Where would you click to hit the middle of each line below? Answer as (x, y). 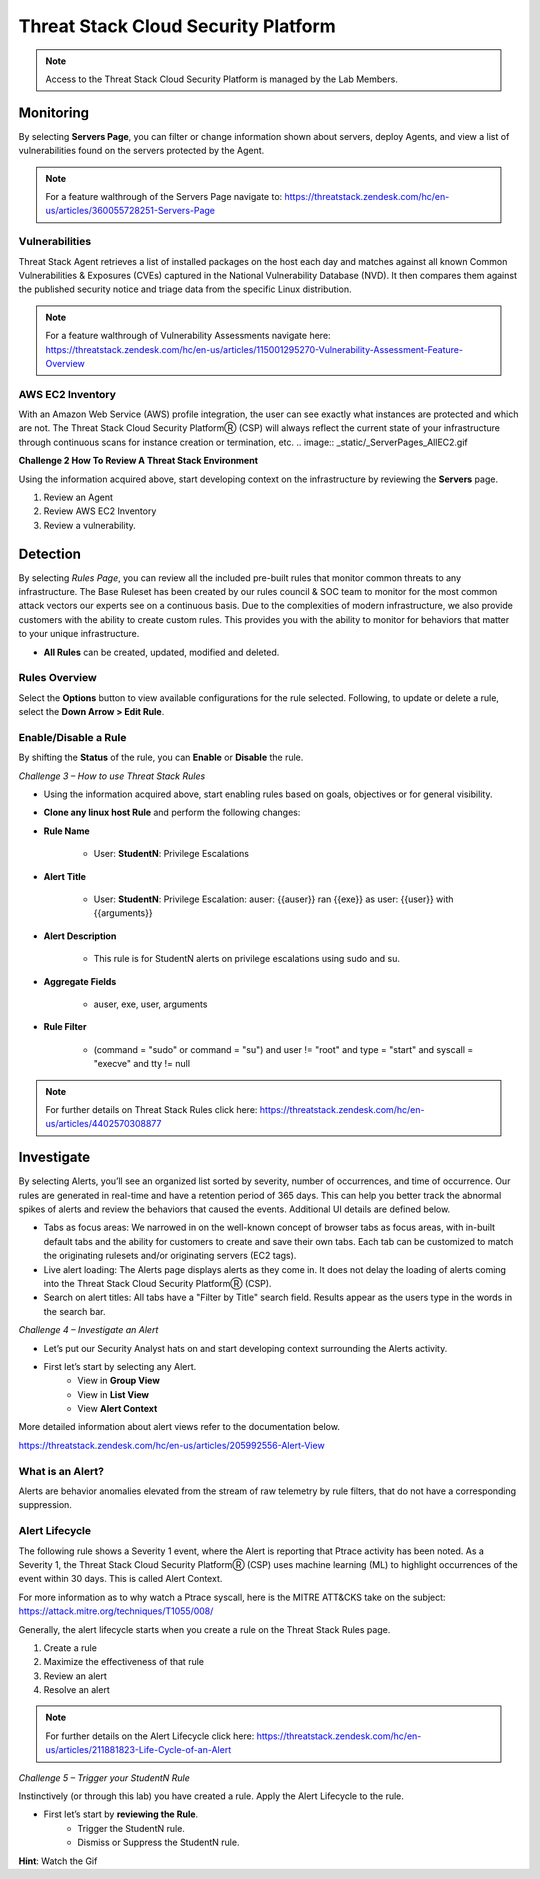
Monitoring (54, 112)
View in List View (113, 1394)
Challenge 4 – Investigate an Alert (88, 1330)
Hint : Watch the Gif (58, 1861)
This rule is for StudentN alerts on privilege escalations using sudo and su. (246, 959)
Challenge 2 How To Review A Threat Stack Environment (138, 461)
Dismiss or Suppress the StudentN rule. (158, 1842)
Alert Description (80, 936)
